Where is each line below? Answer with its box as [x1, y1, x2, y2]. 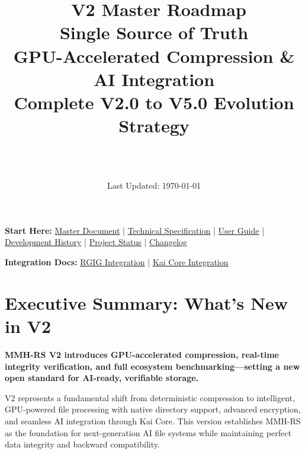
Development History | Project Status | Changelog [5, 236, 187, 248]
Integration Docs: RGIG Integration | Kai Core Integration [5, 256, 229, 268]
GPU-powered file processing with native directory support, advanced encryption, [5, 403, 301, 415]
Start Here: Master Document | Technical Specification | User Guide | [5, 224, 265, 236]
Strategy [118, 113, 190, 138]
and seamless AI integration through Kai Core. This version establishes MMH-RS [5, 414, 301, 427]
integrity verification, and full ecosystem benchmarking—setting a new [5, 360, 300, 372]
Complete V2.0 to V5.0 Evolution [14, 90, 294, 114]
